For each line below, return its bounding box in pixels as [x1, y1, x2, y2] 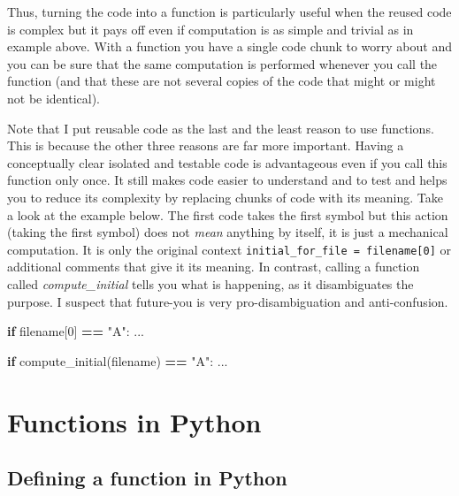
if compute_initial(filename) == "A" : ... [7, 351, 228, 370]
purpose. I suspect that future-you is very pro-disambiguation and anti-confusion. [7, 292, 448, 310]
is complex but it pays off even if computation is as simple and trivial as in [7, 19, 414, 38]
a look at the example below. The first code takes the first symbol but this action [7, 205, 448, 224]
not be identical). [7, 88, 101, 107]
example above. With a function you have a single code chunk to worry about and [7, 37, 453, 56]
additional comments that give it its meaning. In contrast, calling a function [7, 257, 420, 276]
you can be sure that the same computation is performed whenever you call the [7, 54, 438, 72]
